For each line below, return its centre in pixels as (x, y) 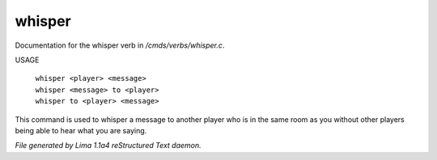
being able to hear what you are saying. (81, 130)
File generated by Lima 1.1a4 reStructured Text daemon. (108, 145)
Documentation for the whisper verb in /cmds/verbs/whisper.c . (120, 45)
